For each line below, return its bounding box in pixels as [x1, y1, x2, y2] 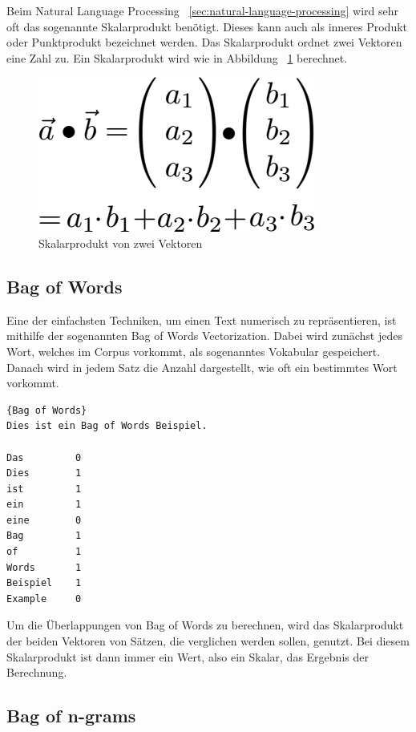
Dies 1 [6, 467, 82, 479]
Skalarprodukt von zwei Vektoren [38, 234, 203, 251]
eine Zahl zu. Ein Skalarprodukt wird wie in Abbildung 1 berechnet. [6, 49, 348, 66]
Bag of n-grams [6, 703, 136, 728]
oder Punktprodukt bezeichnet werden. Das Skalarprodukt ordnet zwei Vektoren [6, 34, 402, 51]
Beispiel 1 [6, 577, 82, 589]
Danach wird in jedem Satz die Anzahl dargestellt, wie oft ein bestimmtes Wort [6, 358, 398, 375]
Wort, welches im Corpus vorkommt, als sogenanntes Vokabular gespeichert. [6, 342, 381, 359]
